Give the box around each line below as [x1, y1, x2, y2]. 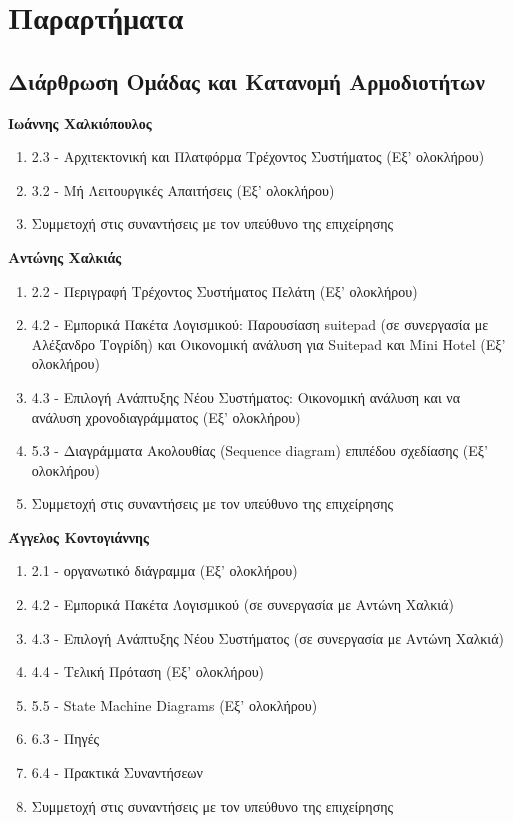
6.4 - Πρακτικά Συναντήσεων [31, 762, 203, 783]
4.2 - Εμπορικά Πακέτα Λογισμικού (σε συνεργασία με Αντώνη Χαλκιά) [31, 594, 454, 615]
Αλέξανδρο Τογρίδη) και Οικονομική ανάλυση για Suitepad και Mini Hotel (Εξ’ [31, 333, 506, 354]
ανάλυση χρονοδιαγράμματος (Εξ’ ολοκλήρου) [31, 406, 301, 427]
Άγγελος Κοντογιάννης [8, 526, 149, 547]
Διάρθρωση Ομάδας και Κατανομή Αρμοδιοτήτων [8, 65, 485, 96]
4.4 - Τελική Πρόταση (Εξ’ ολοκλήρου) [31, 661, 265, 682]
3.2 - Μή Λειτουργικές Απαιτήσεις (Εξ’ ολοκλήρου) [31, 179, 335, 200]
